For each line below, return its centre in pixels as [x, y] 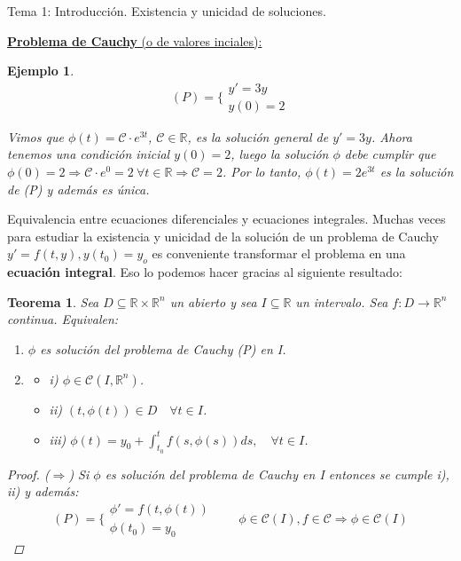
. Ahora [391, 136]
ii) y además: [43, 491]
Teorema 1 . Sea [53, 301]
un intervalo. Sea [342, 301]
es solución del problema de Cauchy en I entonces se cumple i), [277, 474]
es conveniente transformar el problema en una [279, 253]
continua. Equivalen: [63, 319]
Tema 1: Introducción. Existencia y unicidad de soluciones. [167, 11]
